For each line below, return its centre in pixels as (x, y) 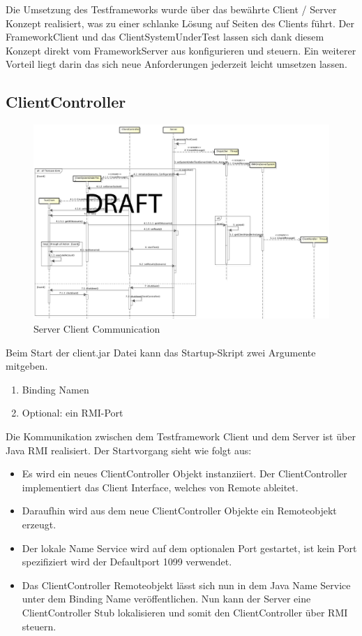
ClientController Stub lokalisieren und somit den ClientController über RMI (185, 612)
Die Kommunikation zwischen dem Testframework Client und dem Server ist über (181, 436)
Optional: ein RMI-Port (73, 413)
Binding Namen (55, 389)
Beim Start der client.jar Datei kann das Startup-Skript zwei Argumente (161, 352)
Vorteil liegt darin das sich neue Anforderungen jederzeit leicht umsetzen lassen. (176, 64)
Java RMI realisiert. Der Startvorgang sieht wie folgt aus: (129, 450)
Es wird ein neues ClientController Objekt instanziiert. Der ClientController (184, 474)
